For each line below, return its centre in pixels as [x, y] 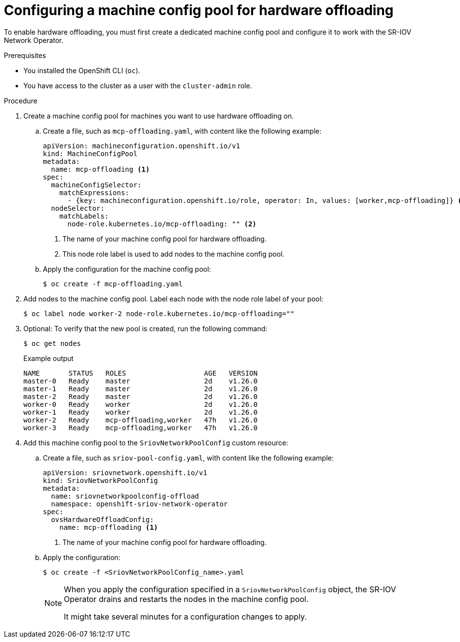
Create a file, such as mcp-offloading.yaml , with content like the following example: [182, 131]
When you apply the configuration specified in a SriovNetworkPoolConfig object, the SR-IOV [230, 589]
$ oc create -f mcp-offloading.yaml [113, 284]
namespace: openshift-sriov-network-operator [139, 504]
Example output [48, 358]
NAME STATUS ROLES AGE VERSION [141, 373]
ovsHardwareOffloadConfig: [102, 519]
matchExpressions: [94, 192]
